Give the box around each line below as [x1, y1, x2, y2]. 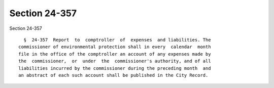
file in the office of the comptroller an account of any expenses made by [18, 51, 211, 57]
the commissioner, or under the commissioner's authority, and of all [18, 58, 211, 64]
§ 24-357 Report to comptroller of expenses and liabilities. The [23, 37, 211, 42]
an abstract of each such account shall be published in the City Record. [18, 72, 209, 78]
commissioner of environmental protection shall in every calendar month [18, 44, 211, 50]
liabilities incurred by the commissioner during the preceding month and [18, 65, 211, 71]
